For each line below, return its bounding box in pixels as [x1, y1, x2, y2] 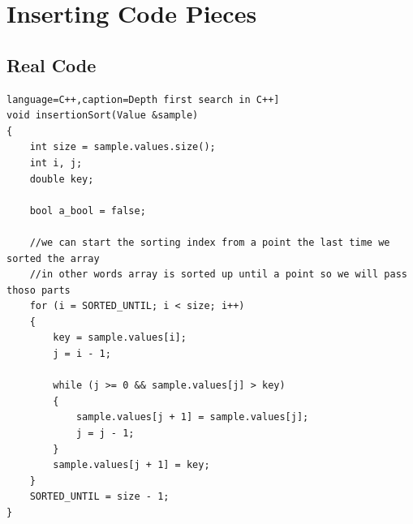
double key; [29, 173, 94, 185]
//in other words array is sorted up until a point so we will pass [29, 268, 407, 281]
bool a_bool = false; [29, 204, 146, 217]
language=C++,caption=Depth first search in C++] [6, 93, 280, 105]
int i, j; [29, 157, 83, 169]
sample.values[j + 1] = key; [53, 459, 210, 471]
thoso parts [6, 284, 71, 296]
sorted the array [6, 252, 100, 264]
